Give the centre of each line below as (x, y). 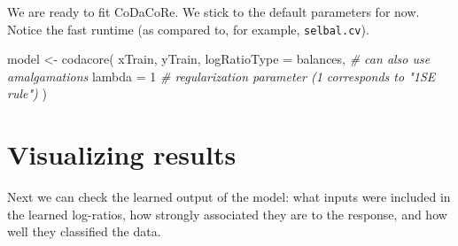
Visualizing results (122, 154)
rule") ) (27, 93)
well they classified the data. (84, 231)
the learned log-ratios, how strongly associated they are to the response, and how (227, 214)
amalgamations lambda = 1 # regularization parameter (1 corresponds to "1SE (221, 76)
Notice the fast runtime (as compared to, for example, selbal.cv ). (188, 29)
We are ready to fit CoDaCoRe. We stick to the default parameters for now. (213, 12)
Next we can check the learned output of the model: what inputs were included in (229, 197)
